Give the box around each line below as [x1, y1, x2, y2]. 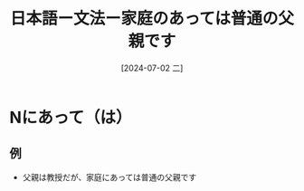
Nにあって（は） [9, 107, 132, 128]
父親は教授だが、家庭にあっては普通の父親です [22, 171, 197, 182]
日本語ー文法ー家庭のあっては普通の [9, 8, 279, 29]
